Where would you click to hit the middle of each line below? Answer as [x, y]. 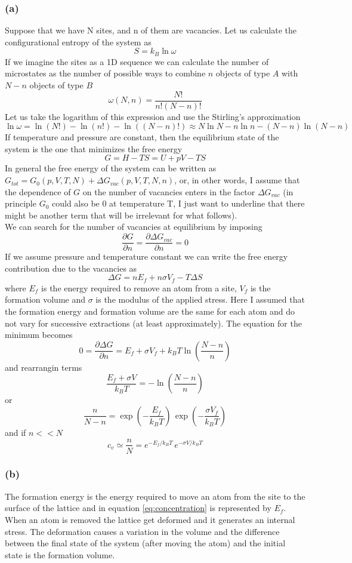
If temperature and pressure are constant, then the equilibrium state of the [142, 137]
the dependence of [38, 191]
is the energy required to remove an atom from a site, [139, 287]
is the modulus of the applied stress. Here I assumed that [200, 299]
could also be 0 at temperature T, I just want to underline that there [178, 203]
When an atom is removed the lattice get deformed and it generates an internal [150, 519]
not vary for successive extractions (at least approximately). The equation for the [153, 323]
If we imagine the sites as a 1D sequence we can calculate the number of [137, 61]
